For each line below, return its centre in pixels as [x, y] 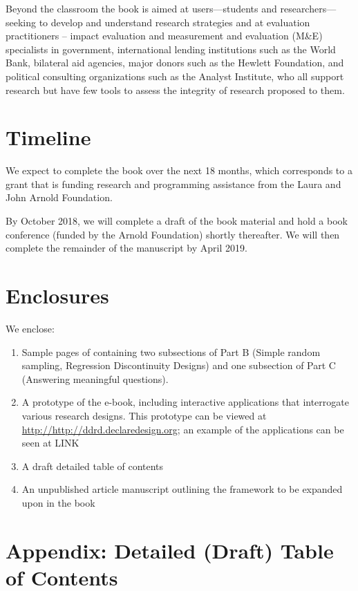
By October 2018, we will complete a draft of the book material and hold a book [177, 221]
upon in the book [58, 502]
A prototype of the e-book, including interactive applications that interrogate [185, 402]
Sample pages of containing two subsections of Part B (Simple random [171, 351]
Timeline [48, 137]
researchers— [308, 8]
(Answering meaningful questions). [95, 378]
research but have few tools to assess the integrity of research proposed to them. [175, 90]
